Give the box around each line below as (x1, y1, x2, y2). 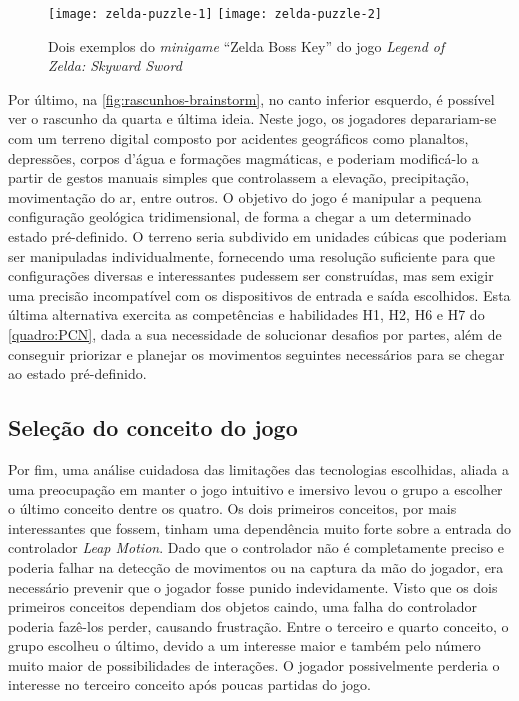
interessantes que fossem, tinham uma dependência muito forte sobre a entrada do (8, 517, 512, 538)
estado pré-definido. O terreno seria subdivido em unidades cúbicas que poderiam (8, 226, 507, 246)
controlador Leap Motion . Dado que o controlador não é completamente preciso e (8, 537, 505, 558)
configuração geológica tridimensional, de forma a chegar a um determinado (8, 206, 472, 227)
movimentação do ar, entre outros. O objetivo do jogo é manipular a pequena (8, 186, 482, 207)
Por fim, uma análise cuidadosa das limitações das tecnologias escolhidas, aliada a (8, 458, 509, 479)
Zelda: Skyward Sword (48, 55, 182, 76)
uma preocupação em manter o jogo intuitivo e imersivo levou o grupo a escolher (8, 478, 503, 499)
